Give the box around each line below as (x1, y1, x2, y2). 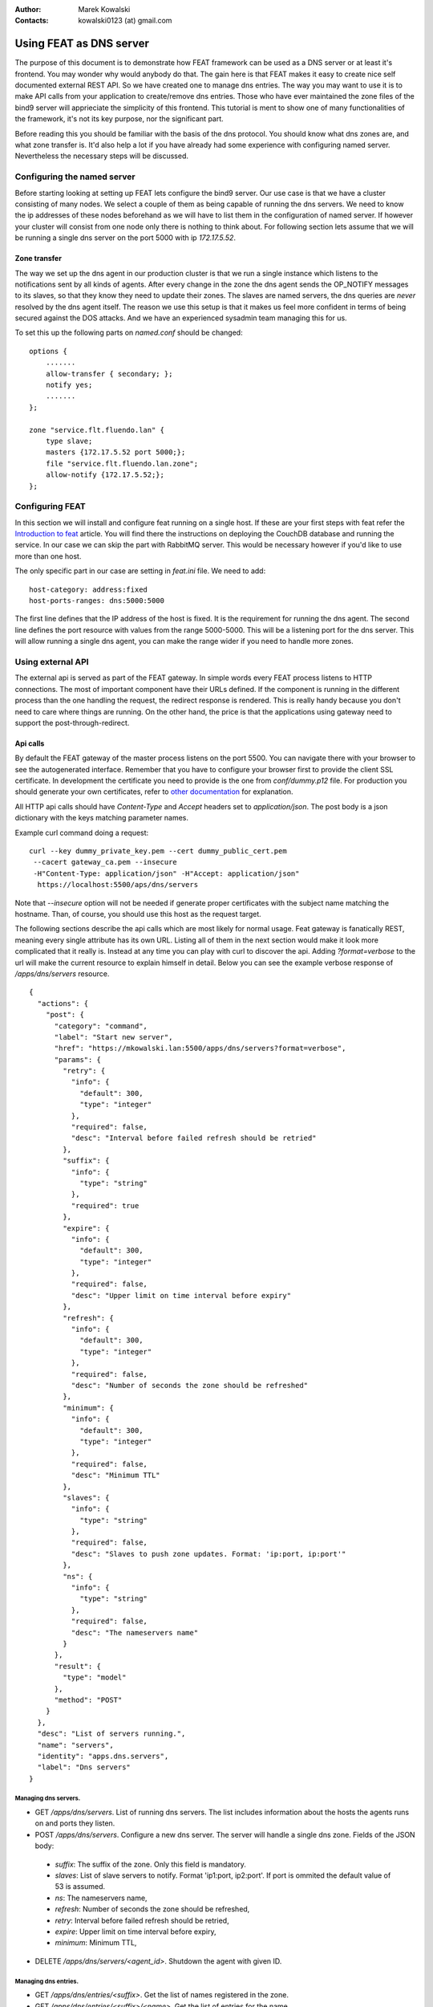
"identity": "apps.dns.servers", (37, 1751, 169, 1761)
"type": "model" (63, 1673, 127, 1682)
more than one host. (14, 551, 82, 561)
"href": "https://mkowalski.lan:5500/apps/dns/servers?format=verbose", (54, 1044, 346, 1053)
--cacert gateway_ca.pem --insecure (33, 857, 178, 867)
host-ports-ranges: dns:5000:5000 (29, 596, 164, 605)
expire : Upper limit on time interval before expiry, (55, 1927, 216, 1936)
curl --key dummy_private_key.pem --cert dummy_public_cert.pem (29, 847, 288, 856)
